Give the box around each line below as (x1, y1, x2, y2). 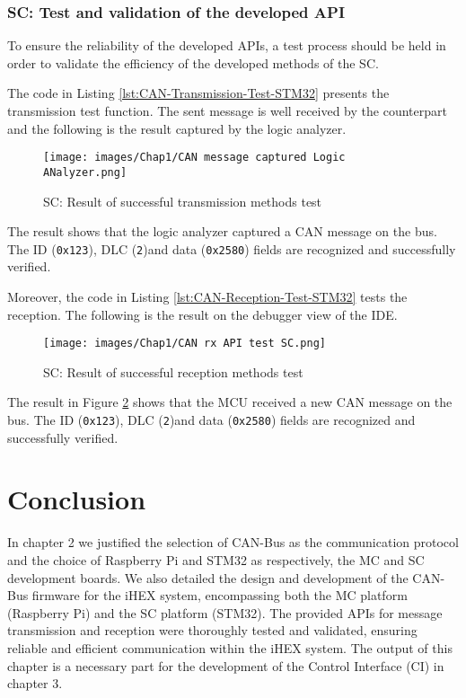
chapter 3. (7, 674, 63, 693)
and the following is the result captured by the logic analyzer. (7, 119, 347, 137)
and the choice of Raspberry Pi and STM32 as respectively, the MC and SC (7, 550, 425, 569)
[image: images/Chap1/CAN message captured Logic (43, 151, 346, 164)
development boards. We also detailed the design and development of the (7, 568, 409, 587)
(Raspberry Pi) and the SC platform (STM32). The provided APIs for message (7, 603, 443, 622)
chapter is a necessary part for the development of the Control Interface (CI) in (7, 656, 444, 675)
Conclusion (7, 481, 146, 517)
